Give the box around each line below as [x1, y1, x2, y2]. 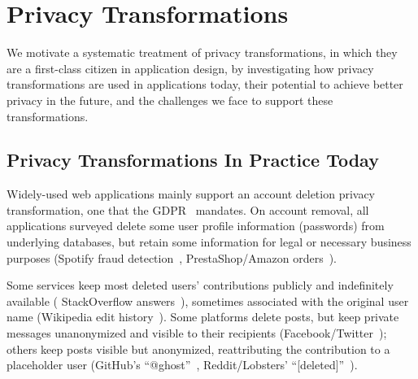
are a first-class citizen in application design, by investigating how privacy [7, 59, 374, 76]
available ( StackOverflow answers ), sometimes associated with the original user [7, 292, 409, 309]
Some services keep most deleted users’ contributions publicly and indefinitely [7, 277, 394, 294]
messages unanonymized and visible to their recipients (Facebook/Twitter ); [7, 325, 387, 342]
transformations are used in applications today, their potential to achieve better [7, 76, 403, 93]
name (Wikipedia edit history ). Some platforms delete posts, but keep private [7, 308, 399, 325]
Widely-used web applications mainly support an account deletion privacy [7, 185, 376, 203]
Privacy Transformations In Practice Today [7, 147, 379, 172]
